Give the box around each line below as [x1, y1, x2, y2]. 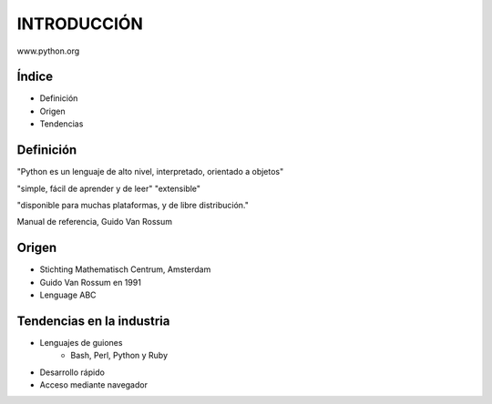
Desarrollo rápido [39, 367, 105, 378]
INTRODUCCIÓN [16, 14, 143, 34]
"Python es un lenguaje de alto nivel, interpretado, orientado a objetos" [16, 167, 284, 177]
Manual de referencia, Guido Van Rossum [16, 217, 173, 227]
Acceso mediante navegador [39, 379, 148, 390]
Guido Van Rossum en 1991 [39, 277, 141, 288]
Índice [16, 69, 54, 85]
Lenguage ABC [39, 289, 97, 300]
